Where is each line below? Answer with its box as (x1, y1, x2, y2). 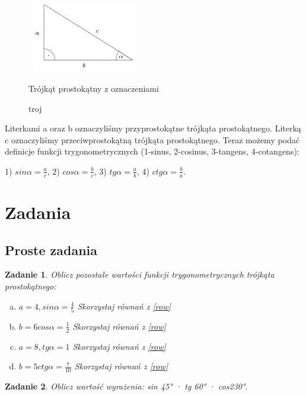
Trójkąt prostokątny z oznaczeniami (28, 82, 159, 94)
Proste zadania (5, 240, 98, 259)
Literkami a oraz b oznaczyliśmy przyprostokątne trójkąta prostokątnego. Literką (5, 122, 301, 134)
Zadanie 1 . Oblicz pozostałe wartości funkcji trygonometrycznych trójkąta (5, 268, 275, 281)
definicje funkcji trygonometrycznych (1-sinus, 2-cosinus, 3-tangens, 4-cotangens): (5, 145, 299, 157)
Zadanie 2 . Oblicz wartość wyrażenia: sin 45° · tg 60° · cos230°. (5, 380, 248, 392)
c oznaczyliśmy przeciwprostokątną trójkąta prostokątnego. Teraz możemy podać (5, 133, 300, 146)
